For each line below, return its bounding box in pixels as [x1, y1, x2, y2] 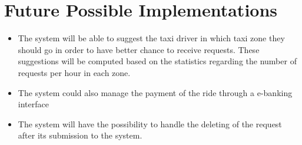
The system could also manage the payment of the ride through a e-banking [18, 86, 293, 98]
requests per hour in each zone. [18, 66, 131, 78]
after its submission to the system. [18, 129, 142, 141]
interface [18, 98, 49, 110]
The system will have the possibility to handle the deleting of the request [18, 117, 282, 130]
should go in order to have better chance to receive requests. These [18, 43, 260, 55]
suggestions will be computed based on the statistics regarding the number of [18, 55, 297, 67]
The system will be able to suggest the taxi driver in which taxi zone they [18, 32, 285, 44]
